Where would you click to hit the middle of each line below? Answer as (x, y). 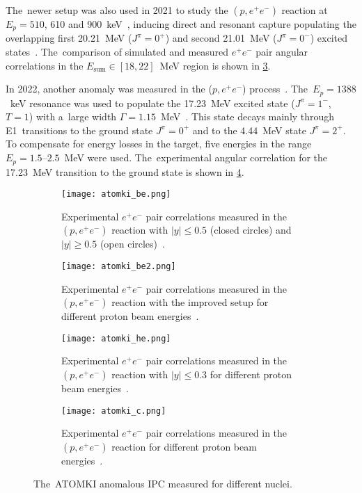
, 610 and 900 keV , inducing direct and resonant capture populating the (200, 24)
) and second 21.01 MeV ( (221, 38)
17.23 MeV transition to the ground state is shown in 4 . (125, 171)
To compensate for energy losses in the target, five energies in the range (159, 144)
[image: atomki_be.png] (116, 194)
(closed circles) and (251, 230)
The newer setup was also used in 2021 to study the (117, 10)
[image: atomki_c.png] (114, 411)
